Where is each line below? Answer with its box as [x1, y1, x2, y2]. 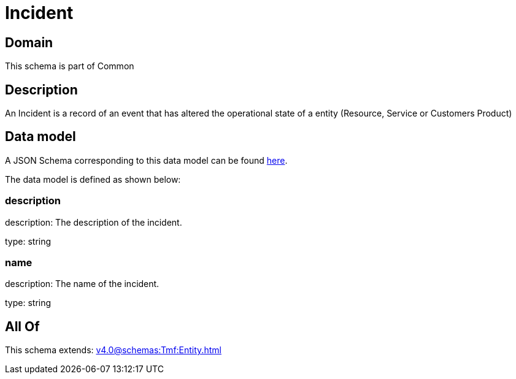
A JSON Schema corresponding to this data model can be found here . [5, 155, 288, 166]
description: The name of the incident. [5, 278, 160, 289]
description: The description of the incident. [5, 216, 182, 228]
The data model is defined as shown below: [5, 174, 181, 185]
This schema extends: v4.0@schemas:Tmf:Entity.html [5, 345, 221, 356]
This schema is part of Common [5, 61, 134, 72]
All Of [5, 318, 40, 334]
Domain [5, 34, 53, 50]
